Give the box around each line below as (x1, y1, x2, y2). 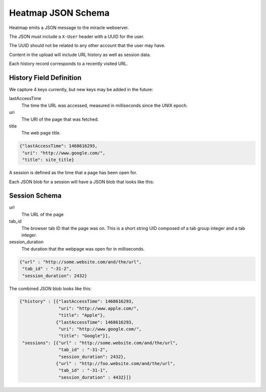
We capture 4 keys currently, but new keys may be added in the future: (9, 87, 154, 93)
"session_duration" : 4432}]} (58, 374, 132, 380)
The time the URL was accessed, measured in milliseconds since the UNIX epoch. (21, 102, 188, 108)
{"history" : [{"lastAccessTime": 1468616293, (19, 298, 134, 304)
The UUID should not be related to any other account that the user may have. (9, 42, 166, 49)
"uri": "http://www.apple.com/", (58, 305, 139, 311)
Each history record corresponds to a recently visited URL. (9, 61, 128, 66)
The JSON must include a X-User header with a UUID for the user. (9, 33, 145, 39)
